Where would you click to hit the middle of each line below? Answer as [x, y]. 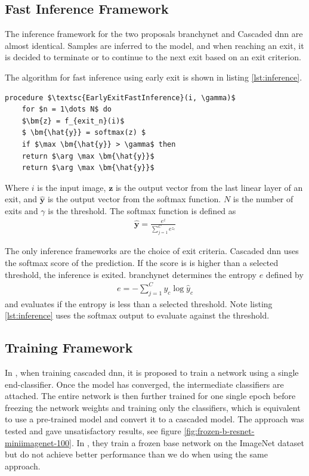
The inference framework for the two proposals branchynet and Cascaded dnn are [154, 34]
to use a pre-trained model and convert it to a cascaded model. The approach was [154, 419]
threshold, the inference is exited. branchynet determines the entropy [131, 274]
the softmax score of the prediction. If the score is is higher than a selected [142, 263]
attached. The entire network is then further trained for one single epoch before [150, 396]
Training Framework [69, 347]
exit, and [21, 199]
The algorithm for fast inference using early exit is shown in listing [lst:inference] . [154, 77]
